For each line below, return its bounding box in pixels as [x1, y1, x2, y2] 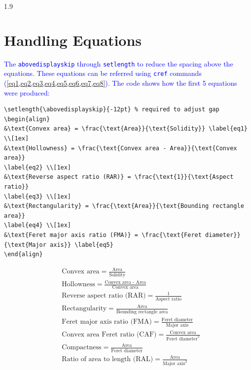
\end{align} [4, 251, 43, 258]
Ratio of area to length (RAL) [62, 356, 153, 363]
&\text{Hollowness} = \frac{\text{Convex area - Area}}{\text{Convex [4, 144, 237, 152]
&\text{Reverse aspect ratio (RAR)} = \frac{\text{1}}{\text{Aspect [4, 173, 234, 181]
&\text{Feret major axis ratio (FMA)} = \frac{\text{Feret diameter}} [4, 231, 241, 238]
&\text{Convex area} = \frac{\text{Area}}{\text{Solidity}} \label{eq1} [4, 125, 248, 133]
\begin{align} [4, 115, 50, 123]
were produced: [4, 87, 50, 98]
